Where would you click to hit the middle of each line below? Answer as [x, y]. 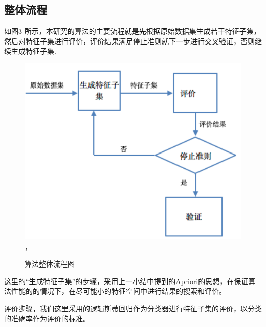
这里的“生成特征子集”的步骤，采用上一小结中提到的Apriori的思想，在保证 [126, 281]
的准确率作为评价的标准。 [47, 318]
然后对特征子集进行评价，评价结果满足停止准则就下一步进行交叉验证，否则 [129, 41]
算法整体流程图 [50, 264]
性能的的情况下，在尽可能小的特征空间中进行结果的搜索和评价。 [118, 291]
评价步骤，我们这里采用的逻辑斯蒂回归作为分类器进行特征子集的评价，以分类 [133, 308]
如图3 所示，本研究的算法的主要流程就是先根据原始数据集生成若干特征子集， [132, 31]
